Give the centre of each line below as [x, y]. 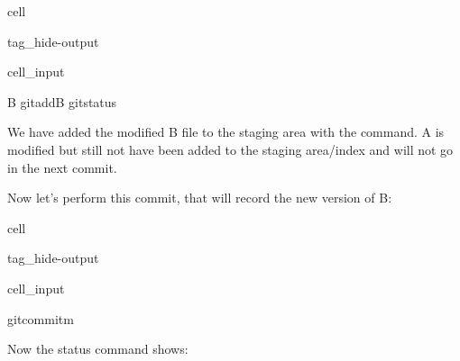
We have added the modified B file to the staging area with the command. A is [226, 132]
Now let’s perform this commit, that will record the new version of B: [200, 198]
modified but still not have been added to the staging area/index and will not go [230, 149]
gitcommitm [41, 318]
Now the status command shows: [98, 349]
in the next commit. [62, 167]
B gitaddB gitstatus [62, 101]
